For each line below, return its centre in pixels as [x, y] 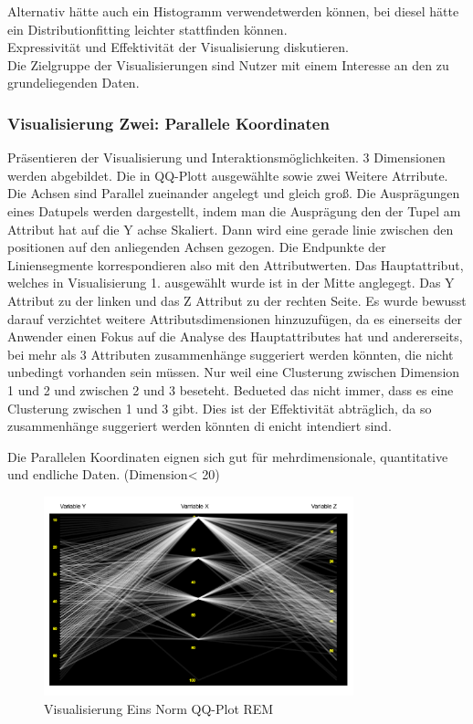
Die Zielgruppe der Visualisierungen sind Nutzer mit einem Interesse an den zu [228, 64]
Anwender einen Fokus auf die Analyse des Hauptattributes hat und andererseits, [235, 336]
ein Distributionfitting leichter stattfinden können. [147, 29]
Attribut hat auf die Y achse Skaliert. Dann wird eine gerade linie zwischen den [231, 229]
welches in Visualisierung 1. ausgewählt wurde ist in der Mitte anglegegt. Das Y [231, 283]
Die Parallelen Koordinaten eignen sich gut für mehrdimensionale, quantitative [228, 456]
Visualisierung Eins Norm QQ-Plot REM [159, 708]
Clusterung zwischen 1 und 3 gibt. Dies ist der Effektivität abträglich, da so [220, 408]
